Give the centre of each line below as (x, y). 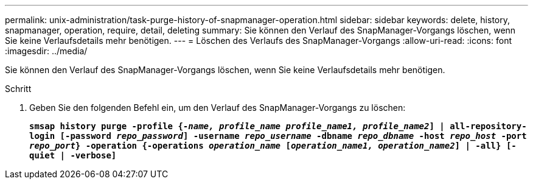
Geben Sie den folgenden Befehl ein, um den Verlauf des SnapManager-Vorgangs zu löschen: (218, 108)
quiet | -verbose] (73, 155)
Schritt (18, 89)
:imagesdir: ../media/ (46, 51)
